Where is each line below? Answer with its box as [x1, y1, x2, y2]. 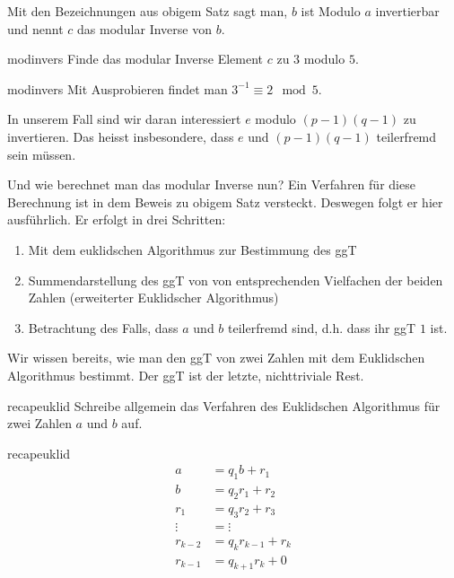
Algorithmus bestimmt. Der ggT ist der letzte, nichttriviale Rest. [7, 365, 364, 384]
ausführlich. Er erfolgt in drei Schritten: [7, 210, 226, 229]
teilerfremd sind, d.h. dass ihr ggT [228, 318, 416, 337]
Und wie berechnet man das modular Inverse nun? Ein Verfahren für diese [7, 175, 415, 194]
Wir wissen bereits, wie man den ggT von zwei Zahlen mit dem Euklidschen [7, 348, 425, 367]
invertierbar [375, 2, 440, 20]
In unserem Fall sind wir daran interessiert [7, 109, 241, 128]
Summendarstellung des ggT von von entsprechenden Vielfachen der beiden [28, 270, 443, 289]
